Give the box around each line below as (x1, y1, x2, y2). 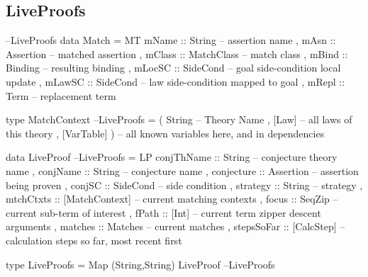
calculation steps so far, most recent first (6, 232, 182, 247)
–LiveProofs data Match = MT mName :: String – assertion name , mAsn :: (6, 33, 336, 47)
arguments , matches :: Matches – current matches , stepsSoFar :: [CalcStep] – (6, 219, 345, 234)
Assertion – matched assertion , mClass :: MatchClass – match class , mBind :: (6, 46, 348, 61)
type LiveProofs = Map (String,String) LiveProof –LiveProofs (6, 256, 275, 271)
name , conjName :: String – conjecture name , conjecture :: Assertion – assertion (6, 163, 359, 178)
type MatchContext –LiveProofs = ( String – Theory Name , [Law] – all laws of (6, 112, 352, 127)
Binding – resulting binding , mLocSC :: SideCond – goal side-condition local (6, 60, 341, 75)
